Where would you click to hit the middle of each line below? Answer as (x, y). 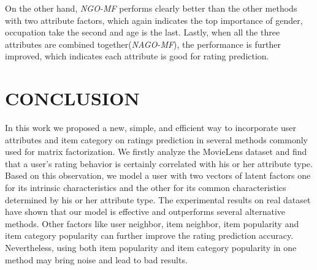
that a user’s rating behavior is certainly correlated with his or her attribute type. (159, 163)
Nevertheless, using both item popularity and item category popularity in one (151, 248)
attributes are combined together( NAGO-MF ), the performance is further (143, 44)
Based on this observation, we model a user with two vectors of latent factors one (158, 175)
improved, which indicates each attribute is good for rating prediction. (137, 56)
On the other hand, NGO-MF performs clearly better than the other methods (151, 8)
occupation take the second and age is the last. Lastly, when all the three (143, 32)
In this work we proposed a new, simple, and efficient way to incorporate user (151, 128)
